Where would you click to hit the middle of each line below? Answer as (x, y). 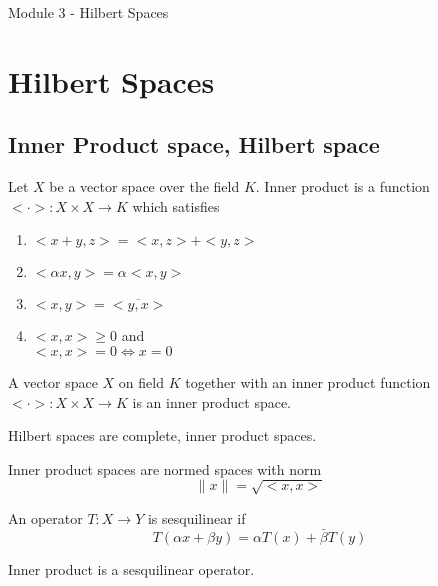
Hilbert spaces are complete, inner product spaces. (162, 435)
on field (141, 381)
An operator (45, 517)
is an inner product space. (212, 401)
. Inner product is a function (342, 186)
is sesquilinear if (196, 517)
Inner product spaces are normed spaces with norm (165, 468)
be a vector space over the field (144, 186)
